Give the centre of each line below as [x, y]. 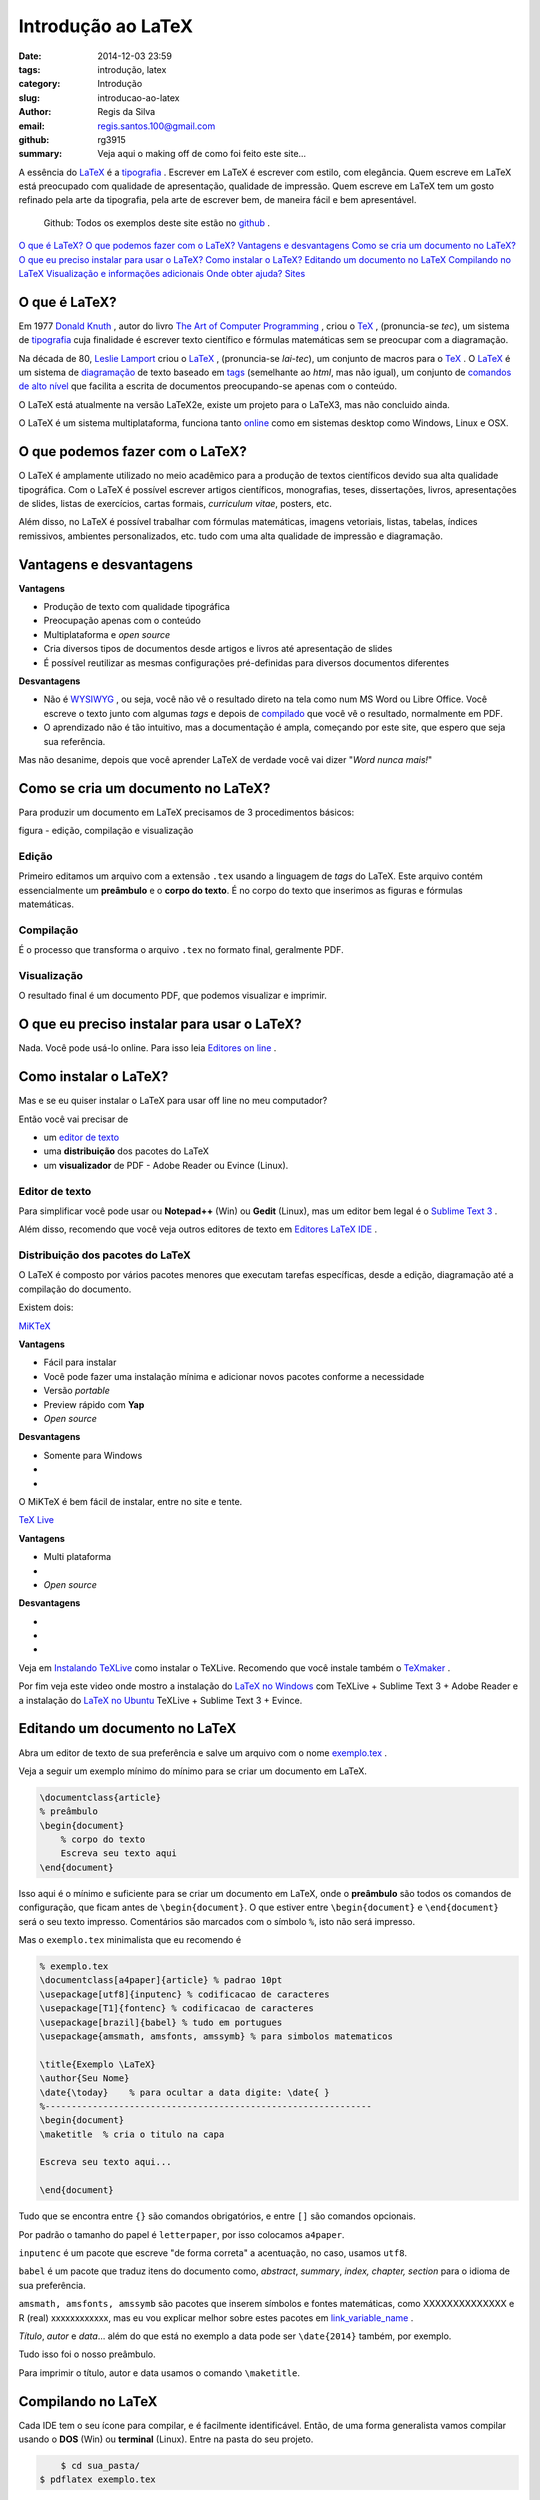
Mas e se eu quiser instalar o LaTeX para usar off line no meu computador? [173, 1101]
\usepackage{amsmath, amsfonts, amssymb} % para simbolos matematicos [216, 2036]
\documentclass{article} [100, 1797]
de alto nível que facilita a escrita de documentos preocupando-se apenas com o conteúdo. [208, 386]
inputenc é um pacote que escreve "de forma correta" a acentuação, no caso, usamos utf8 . [213, 2253]
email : [31, 126]
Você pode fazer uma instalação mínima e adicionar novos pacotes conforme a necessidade [234, 1376]
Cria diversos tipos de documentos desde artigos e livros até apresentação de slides [218, 649]
